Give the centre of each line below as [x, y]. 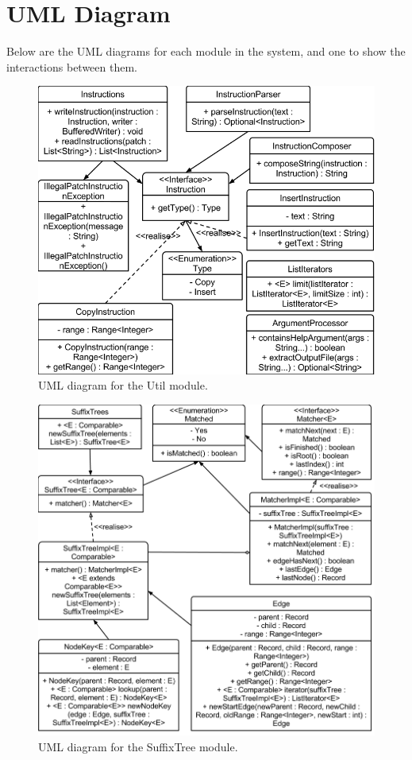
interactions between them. [72, 66]
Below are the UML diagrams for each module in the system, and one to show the [206, 51]
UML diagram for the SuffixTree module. [138, 746]
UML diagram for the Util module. [123, 385]
